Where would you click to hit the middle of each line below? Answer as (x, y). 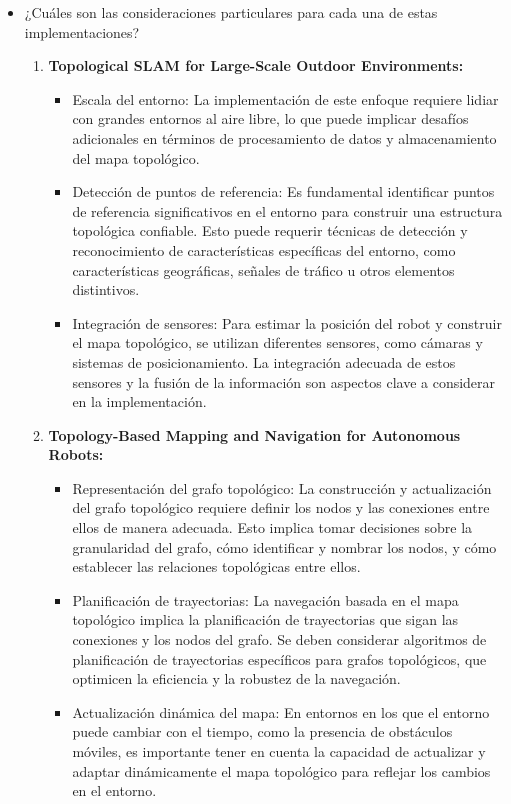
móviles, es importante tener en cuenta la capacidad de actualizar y (279, 751)
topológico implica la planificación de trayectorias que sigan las (265, 619)
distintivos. (106, 289)
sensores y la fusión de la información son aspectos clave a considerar (284, 381)
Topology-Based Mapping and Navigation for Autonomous (254, 434)
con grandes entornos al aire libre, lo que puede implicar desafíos (270, 118)
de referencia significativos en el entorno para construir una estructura (287, 210)
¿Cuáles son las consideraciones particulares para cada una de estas (231, 12)
